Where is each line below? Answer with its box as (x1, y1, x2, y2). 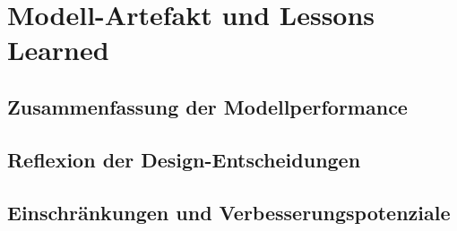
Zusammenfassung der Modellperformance (7, 92, 408, 120)
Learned (7, 31, 109, 68)
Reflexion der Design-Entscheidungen (7, 145, 361, 173)
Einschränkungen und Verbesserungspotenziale (7, 198, 451, 226)
